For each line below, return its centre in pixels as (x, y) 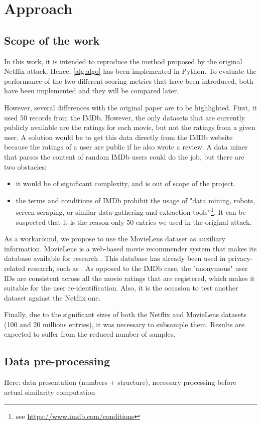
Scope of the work (52, 40)
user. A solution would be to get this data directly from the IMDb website (118, 137)
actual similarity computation (50, 392)
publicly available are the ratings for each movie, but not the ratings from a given (130, 127)
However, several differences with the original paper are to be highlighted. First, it (130, 107)
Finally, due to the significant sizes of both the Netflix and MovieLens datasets (125, 314)
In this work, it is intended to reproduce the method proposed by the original (123, 61)
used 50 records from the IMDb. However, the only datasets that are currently (124, 117)
